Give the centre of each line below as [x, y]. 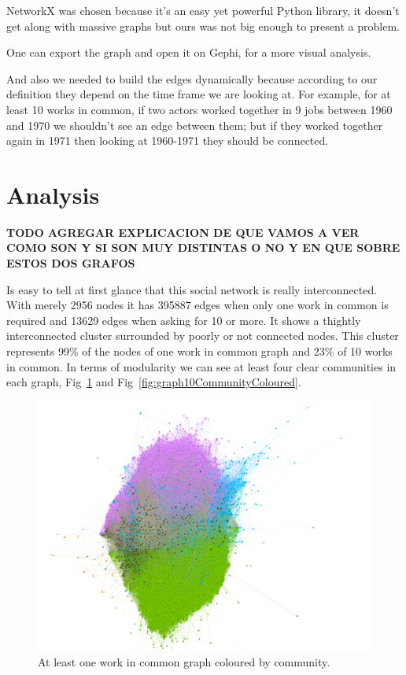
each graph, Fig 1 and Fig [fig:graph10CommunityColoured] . [154, 382]
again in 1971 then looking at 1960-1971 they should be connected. [168, 140]
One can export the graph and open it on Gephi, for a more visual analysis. [189, 52]
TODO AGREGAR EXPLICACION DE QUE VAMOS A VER [183, 232]
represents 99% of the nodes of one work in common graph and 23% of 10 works [199, 351]
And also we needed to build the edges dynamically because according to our [192, 78]
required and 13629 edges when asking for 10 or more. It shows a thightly [184, 320]
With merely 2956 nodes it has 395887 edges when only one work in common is [197, 305]
